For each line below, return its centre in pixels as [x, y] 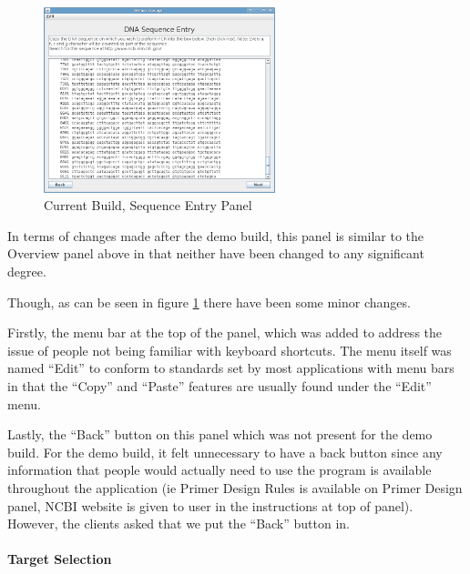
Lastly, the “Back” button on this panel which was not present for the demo [220, 434]
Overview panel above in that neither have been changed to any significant [216, 253]
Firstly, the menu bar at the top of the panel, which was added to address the [225, 332]
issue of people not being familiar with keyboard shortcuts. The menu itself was [230, 350]
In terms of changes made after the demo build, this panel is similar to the [216, 235]
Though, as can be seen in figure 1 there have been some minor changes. [209, 302]
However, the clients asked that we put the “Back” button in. [179, 524]
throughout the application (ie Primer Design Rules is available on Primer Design [235, 488]
